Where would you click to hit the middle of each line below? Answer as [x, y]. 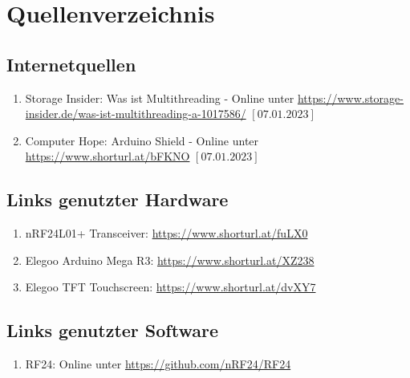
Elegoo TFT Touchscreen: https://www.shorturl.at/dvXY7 [170, 287]
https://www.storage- [350, 98]
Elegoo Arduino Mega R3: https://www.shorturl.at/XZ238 [170, 260]
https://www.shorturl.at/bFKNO [108, 156]
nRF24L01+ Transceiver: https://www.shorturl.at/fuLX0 [166, 233]
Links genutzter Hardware [118, 199]
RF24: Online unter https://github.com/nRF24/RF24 [158, 364]
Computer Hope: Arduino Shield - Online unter [142, 140]
